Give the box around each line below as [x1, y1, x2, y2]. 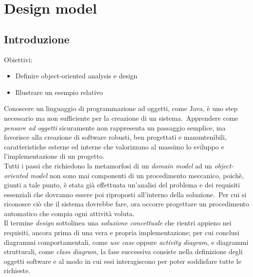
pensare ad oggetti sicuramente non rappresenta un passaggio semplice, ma [4, 122, 226, 132]
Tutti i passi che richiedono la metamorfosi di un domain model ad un [4, 160, 212, 170]
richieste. [4, 265, 31, 276]
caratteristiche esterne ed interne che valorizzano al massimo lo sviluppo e [4, 141, 224, 151]
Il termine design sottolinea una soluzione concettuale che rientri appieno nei [4, 218, 232, 228]
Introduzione [4, 31, 70, 46]
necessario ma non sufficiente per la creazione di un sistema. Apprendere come [4, 112, 238, 123]
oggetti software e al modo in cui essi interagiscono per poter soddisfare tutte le [4, 256, 241, 266]
